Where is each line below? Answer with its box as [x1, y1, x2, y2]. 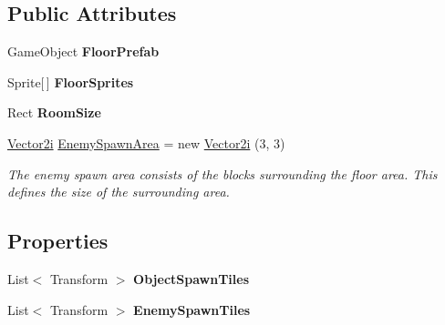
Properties [7, 227, 109, 255]
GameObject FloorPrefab [7, 42, 160, 61]
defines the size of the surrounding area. [7, 182, 230, 201]
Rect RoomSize [7, 103, 101, 122]
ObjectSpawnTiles [133, 269, 250, 288]
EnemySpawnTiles [133, 300, 251, 319]
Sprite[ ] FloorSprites [7, 72, 134, 91]
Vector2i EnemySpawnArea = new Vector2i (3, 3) [7, 133, 285, 152]
